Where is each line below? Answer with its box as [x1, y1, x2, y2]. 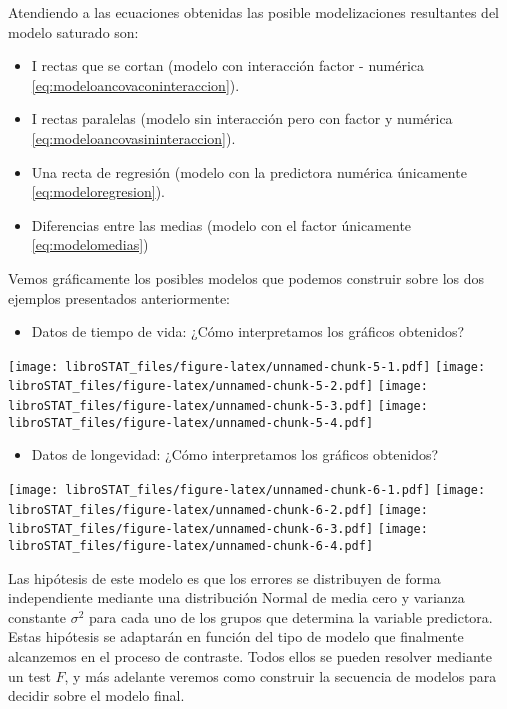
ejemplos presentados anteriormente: [8, 287, 230, 308]
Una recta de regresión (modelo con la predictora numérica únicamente [31, 161, 467, 182]
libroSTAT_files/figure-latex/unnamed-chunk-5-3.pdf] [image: [8, 399, 428, 414]
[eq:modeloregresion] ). [31, 181, 165, 202]
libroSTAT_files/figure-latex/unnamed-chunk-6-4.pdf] [8, 538, 374, 553]
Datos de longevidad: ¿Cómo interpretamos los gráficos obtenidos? [31, 444, 439, 465]
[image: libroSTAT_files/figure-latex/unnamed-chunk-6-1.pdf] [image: [8, 482, 486, 497]
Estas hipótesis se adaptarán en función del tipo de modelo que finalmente [8, 626, 464, 647]
